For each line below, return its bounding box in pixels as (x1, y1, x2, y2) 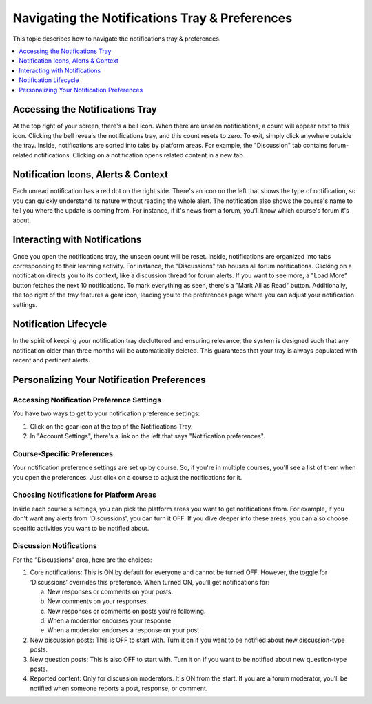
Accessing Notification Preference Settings (12, 395, 162, 404)
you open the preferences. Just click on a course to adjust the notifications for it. (12, 473, 242, 481)
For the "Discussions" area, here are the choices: (12, 556, 152, 564)
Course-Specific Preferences (12, 449, 114, 458)
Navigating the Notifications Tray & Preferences (12, 10, 293, 26)
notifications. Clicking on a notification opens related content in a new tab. (34, 150, 245, 159)
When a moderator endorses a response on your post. (47, 626, 201, 634)
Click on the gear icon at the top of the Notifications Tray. (30, 422, 193, 431)
